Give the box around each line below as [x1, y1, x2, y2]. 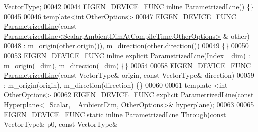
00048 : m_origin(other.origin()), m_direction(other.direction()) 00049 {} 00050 [4, 40, 249, 51]
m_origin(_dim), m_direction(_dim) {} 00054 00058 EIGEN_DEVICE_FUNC [4, 60, 251, 70]
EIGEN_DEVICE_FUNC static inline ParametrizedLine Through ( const [4, 109, 226, 119]
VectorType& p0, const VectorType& [4, 119, 118, 129]
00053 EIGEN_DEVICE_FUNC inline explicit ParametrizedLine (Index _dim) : [4, 50, 250, 60]
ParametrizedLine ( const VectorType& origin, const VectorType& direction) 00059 [4, 70, 254, 80]
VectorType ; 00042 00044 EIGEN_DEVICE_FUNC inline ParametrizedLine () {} [4, 1, 254, 11]
